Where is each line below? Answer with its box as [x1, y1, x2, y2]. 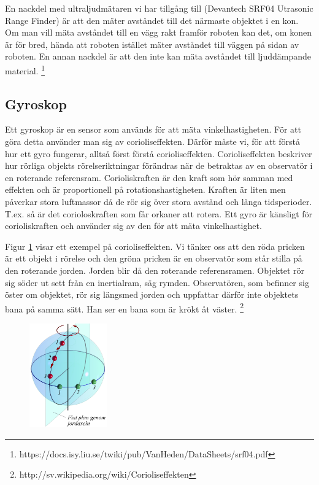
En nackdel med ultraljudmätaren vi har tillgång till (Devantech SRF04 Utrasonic [5, 2, 313, 14]
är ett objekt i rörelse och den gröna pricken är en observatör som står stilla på [5, 252, 302, 265]
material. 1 [5, 62, 45, 77]
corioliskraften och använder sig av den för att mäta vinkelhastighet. [5, 219, 262, 232]
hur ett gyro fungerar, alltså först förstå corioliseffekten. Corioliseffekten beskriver [5, 147, 312, 160]
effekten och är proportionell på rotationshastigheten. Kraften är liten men [5, 183, 286, 196]
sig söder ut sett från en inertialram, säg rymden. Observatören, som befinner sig [5, 276, 309, 289]
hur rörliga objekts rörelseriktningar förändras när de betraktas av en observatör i [5, 159, 313, 172]
